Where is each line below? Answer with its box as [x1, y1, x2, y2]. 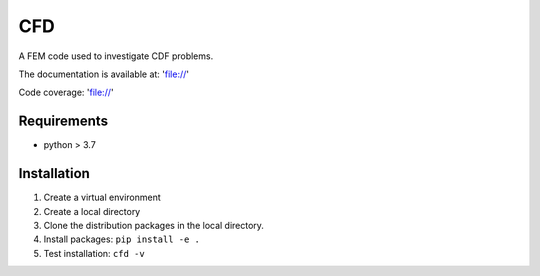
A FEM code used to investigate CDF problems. [18, 50, 214, 62]
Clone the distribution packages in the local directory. [43, 219, 265, 231]
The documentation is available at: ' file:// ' [18, 68, 190, 80]
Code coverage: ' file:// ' [18, 86, 114, 99]
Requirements [18, 113, 109, 130]
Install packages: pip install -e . [43, 233, 200, 245]
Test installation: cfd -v [43, 247, 145, 259]
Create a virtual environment [43, 191, 162, 204]
